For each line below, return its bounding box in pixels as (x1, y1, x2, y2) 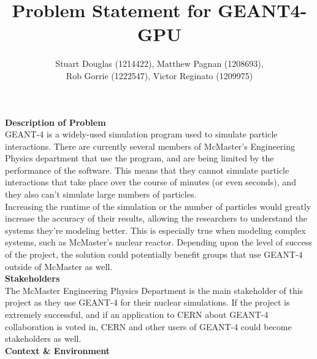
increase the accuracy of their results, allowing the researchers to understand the (5, 212, 308, 225)
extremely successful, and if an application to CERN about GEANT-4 (5, 308, 269, 320)
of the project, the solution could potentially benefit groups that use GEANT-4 (5, 248, 303, 261)
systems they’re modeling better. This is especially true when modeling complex (5, 223, 306, 236)
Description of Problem (5, 115, 106, 128)
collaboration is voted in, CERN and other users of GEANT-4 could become (5, 320, 292, 333)
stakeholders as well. (5, 332, 82, 345)
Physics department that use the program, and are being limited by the (5, 152, 274, 164)
